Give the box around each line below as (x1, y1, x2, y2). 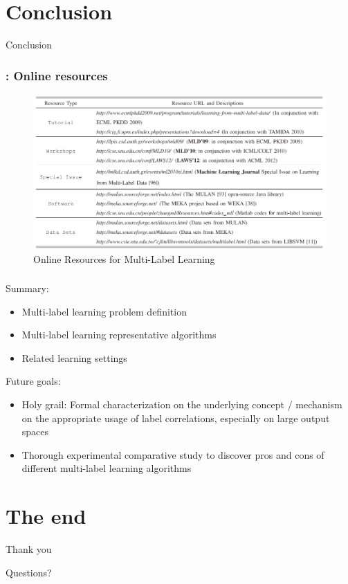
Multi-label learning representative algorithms (21, 327, 217, 342)
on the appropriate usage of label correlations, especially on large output (21, 410, 330, 425)
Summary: (6, 281, 49, 295)
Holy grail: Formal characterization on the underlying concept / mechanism (21, 397, 342, 412)
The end (6, 502, 86, 530)
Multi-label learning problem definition (21, 304, 187, 318)
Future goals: (6, 374, 61, 388)
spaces (21, 424, 49, 439)
